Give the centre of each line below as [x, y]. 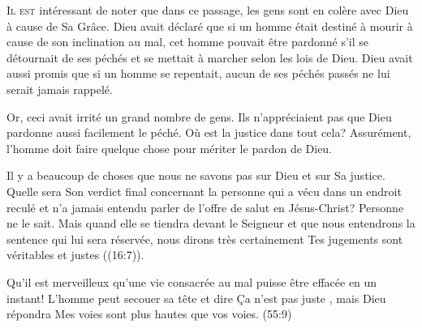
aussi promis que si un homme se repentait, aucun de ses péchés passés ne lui [198, 73]
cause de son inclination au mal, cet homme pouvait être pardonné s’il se [188, 42]
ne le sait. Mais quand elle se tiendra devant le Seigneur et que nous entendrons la [211, 223]
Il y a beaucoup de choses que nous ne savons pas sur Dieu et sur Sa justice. [196, 175]
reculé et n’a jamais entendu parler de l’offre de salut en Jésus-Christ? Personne [205, 207]
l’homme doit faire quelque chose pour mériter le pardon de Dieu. [170, 148]
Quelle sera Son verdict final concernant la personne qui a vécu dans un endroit [204, 191]
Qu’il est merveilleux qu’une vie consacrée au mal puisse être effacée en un [192, 281]
